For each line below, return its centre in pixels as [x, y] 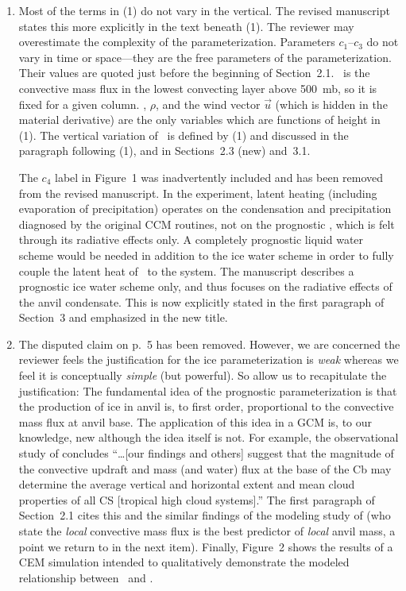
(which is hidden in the [331, 104]
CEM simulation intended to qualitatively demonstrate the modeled [184, 562]
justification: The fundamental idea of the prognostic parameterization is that [208, 390]
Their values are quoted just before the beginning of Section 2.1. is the [194, 73]
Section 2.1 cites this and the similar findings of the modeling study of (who [205, 515]
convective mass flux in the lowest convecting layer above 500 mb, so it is [198, 88]
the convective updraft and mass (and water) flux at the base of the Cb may [205, 468]
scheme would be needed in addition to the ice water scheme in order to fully [206, 255]
